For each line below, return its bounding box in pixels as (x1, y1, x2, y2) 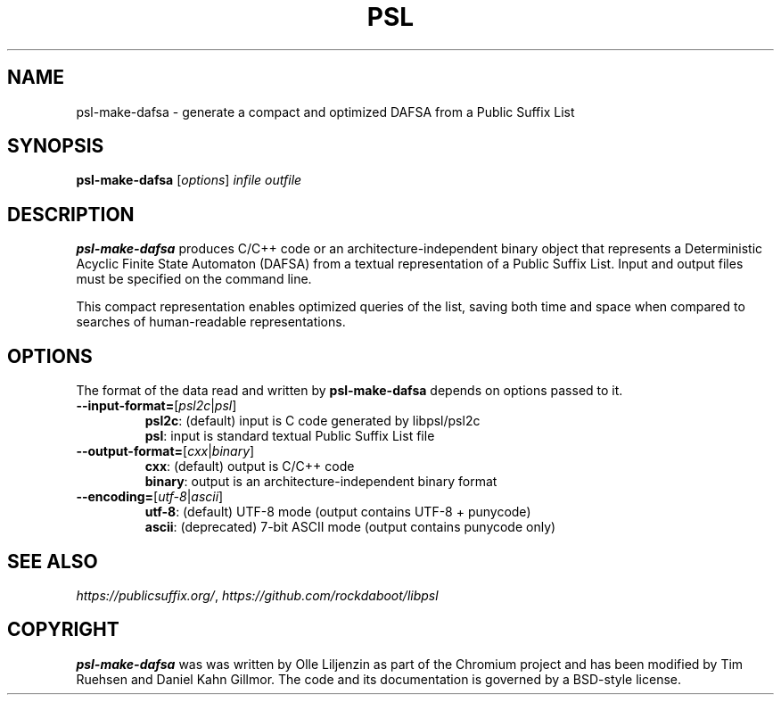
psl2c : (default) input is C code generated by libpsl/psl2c (144, 413, 481, 429)
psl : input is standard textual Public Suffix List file (144, 428, 435, 444)
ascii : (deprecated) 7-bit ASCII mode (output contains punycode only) (144, 519, 556, 535)
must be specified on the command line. (76, 271, 312, 287)
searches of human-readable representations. (76, 314, 346, 330)
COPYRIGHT (7, 618, 119, 641)
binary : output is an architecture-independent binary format (144, 474, 497, 490)
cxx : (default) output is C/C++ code (144, 458, 355, 475)
